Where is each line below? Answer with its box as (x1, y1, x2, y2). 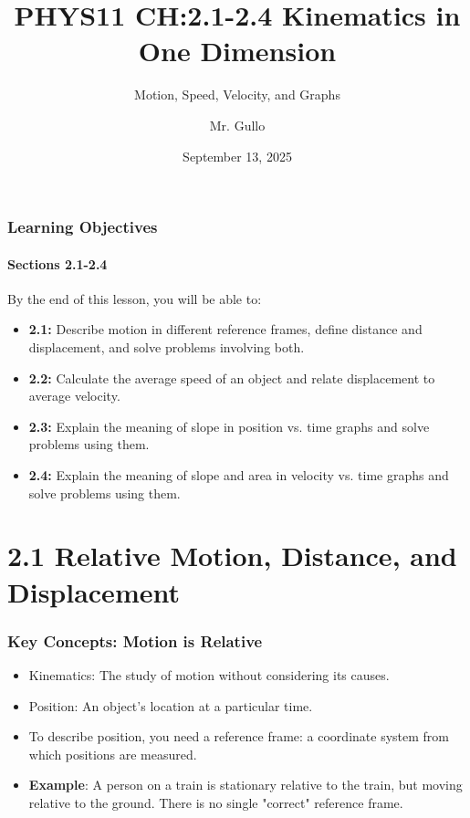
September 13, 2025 (183, 146, 292, 165)
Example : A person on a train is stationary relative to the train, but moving (28, 775, 463, 794)
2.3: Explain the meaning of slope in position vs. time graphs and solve (28, 416, 430, 435)
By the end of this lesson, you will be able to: (7, 288, 262, 308)
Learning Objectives (7, 215, 158, 238)
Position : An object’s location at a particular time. (28, 696, 313, 715)
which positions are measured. (28, 744, 197, 763)
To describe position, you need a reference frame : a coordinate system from (28, 727, 449, 746)
